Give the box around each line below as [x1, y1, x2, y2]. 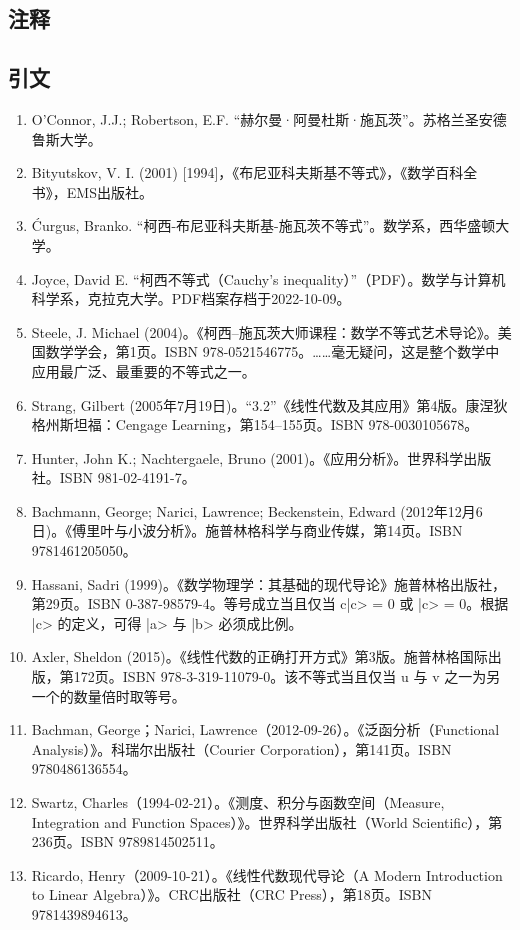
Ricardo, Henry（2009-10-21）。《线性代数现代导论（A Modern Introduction [31, 864, 503, 885]
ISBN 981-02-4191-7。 [59, 467, 196, 488]
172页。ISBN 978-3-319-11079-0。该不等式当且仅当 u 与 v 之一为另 [73, 666, 501, 687]
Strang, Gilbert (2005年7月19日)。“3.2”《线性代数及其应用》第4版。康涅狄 [31, 394, 508, 415]
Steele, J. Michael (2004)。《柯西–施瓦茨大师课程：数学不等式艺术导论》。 [31, 321, 498, 342]
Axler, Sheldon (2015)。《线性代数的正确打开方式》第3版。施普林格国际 [31, 646, 488, 667]
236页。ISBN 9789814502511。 [31, 831, 224, 852]
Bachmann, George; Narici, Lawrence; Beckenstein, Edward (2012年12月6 [31, 500, 483, 521]
